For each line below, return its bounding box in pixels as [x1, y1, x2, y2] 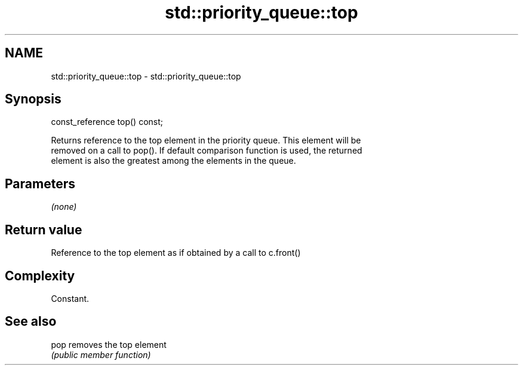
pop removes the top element [51, 339, 167, 350]
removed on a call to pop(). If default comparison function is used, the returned [51, 145, 362, 156]
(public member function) [51, 349, 151, 360]
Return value [5, 222, 82, 237]
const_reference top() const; [51, 117, 164, 127]
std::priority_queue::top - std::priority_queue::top [51, 71, 241, 81]
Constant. [51, 293, 90, 304]
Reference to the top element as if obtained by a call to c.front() [51, 247, 301, 258]
